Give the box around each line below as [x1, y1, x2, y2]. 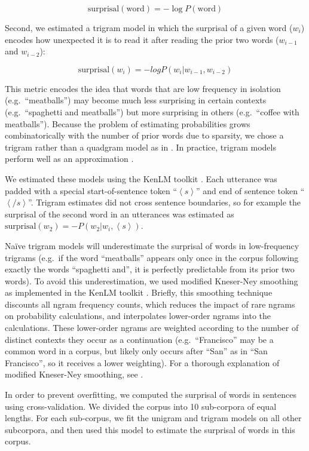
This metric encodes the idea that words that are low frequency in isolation [5, 82, 281, 94]
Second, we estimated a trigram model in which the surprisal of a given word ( [5, 22, 293, 33]
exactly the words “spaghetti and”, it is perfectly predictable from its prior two [5, 263, 295, 275]
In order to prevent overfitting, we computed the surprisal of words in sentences [5, 388, 296, 401]
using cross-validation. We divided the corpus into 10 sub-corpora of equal [5, 400, 277, 412]
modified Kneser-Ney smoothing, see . [5, 368, 143, 381]
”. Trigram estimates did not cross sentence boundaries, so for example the [27, 196, 301, 208]
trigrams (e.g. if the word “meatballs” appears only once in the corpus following [5, 251, 299, 263]
